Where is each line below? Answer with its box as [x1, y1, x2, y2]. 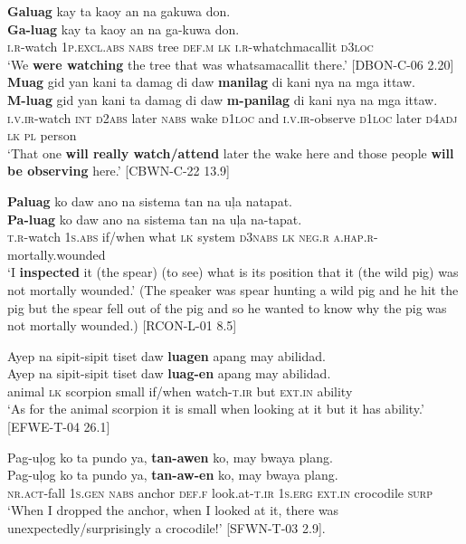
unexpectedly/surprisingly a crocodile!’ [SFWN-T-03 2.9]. [7, 519, 326, 538]
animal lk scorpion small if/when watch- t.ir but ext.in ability [7, 381, 353, 400]
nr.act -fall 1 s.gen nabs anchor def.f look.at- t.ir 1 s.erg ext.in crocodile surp [7, 482, 433, 501]
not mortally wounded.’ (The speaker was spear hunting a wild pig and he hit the [7, 280, 459, 299]
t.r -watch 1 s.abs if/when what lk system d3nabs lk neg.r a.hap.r [7, 227, 374, 246]
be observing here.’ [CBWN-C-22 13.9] [7, 161, 231, 180]
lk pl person [7, 126, 77, 145]
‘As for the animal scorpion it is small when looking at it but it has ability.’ [7, 399, 424, 418]
